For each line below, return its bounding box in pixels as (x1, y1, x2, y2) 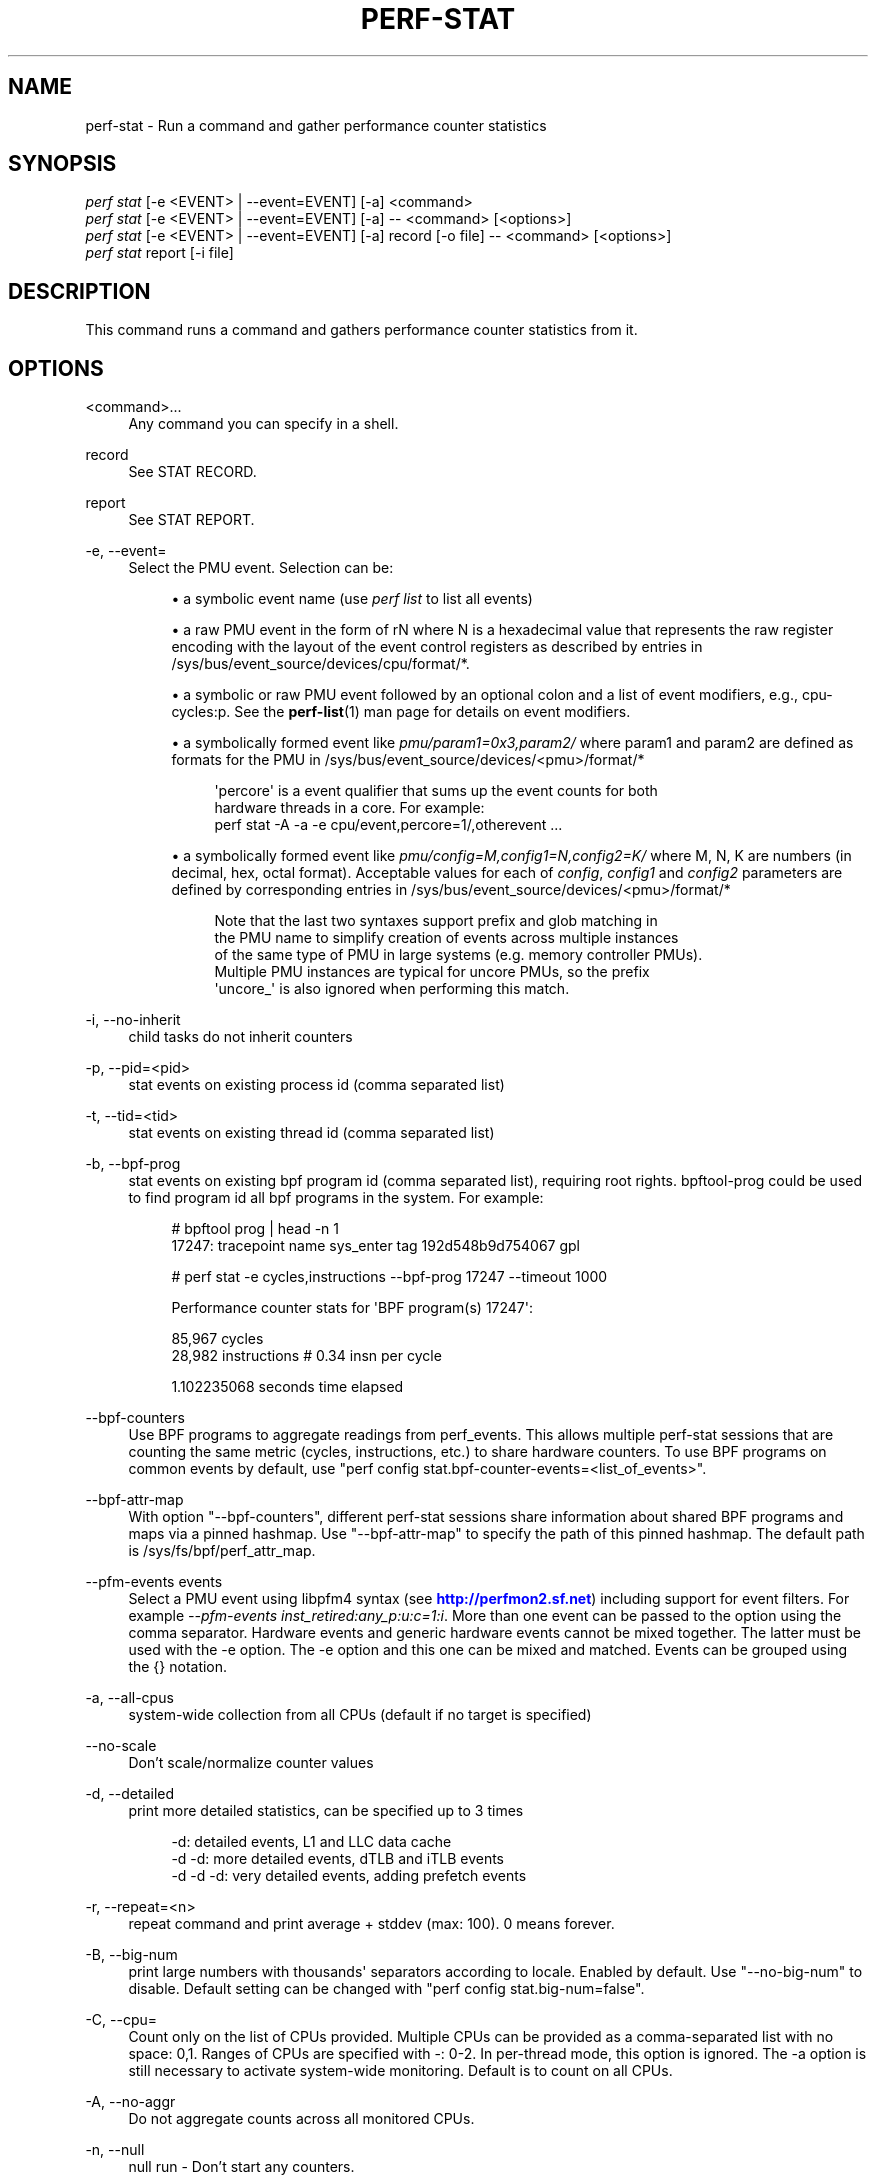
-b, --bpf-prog (85, 1155, 181, 1173)
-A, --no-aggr (85, 2093, 176, 2111)
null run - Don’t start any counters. (128, 2158, 355, 2176)
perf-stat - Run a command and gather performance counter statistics (85, 116, 547, 134)
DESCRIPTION (8, 278, 151, 304)
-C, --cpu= (85, 2011, 158, 2029)
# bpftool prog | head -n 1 (171, 1220, 340, 1238)
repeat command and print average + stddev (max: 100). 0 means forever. (128, 1915, 615, 1933)
